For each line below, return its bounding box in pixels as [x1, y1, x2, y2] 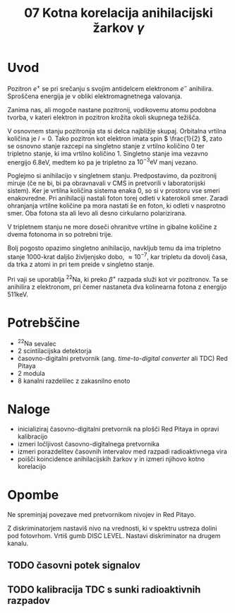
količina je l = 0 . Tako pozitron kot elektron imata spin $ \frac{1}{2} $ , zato [7, 134, 222, 143]
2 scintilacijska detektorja [17, 347, 92, 355]
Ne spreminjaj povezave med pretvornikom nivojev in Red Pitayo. [7, 511, 196, 519]
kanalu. [7, 539, 29, 548]
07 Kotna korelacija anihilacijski [24, 5, 213, 21]
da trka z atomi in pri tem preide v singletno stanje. [7, 260, 155, 268]
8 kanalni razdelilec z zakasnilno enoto [17, 376, 131, 386]
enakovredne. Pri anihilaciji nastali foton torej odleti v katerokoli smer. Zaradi [7, 194, 229, 203]
